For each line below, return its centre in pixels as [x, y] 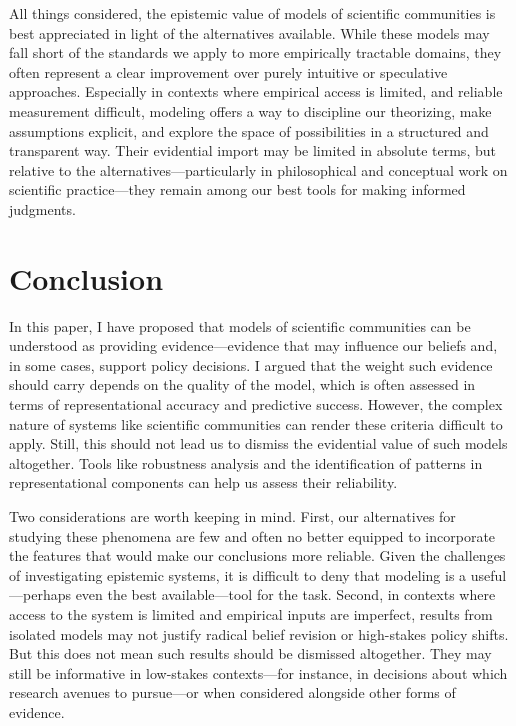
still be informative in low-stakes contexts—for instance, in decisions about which [258, 672]
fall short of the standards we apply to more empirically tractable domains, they [255, 52]
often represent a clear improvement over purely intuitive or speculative [228, 71]
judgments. [42, 208]
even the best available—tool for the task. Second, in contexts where [285, 594]
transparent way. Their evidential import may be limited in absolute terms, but [252, 150]
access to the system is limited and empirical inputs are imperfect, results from [251, 613]
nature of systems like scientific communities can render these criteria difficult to [256, 423]
